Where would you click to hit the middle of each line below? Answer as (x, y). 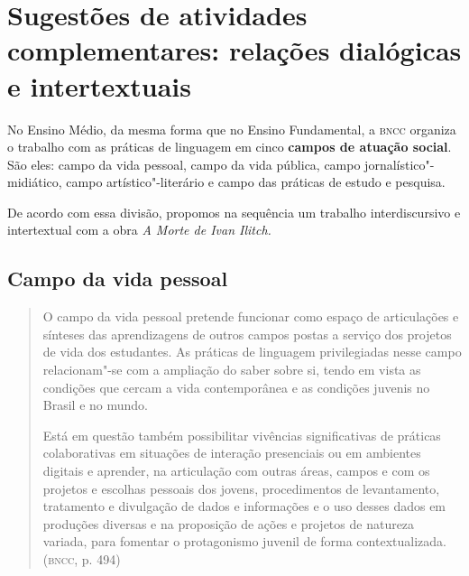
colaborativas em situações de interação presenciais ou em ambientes (232, 453)
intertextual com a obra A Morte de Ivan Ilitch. (139, 230)
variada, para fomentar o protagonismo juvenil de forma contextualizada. (244, 541)
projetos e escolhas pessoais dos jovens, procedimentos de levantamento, (241, 488)
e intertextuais (99, 85)
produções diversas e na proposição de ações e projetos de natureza (229, 523)
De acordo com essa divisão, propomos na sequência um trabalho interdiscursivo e (234, 212)
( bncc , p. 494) (82, 558)
